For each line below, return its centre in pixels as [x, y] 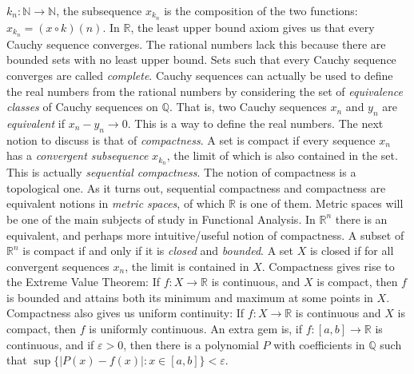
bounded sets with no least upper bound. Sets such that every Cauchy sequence [201, 60]
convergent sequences [58, 266]
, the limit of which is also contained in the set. [282, 155]
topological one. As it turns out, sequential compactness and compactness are [196, 187]
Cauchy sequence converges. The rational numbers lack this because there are [196, 44]
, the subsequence [99, 10]
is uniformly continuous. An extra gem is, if [196, 329]
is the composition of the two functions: [261, 10]
